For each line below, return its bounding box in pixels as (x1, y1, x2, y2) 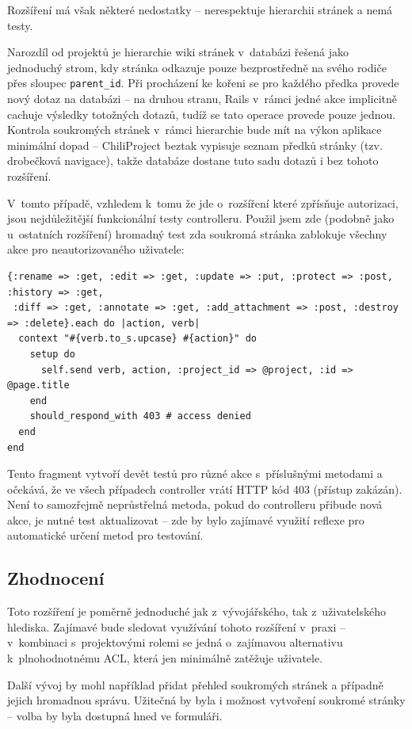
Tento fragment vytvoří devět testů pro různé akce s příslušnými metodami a (7, 465, 383, 482)
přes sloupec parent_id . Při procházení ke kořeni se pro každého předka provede (7, 74, 399, 91)
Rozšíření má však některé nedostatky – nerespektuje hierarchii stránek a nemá (7, 2, 393, 17)
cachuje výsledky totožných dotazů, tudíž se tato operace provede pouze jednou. (7, 105, 396, 122)
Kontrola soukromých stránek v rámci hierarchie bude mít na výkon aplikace (7, 121, 382, 138)
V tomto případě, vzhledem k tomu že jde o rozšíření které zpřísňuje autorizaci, (7, 194, 399, 211)
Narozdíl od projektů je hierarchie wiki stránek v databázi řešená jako (7, 44, 349, 60)
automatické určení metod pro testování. (7, 527, 204, 544)
